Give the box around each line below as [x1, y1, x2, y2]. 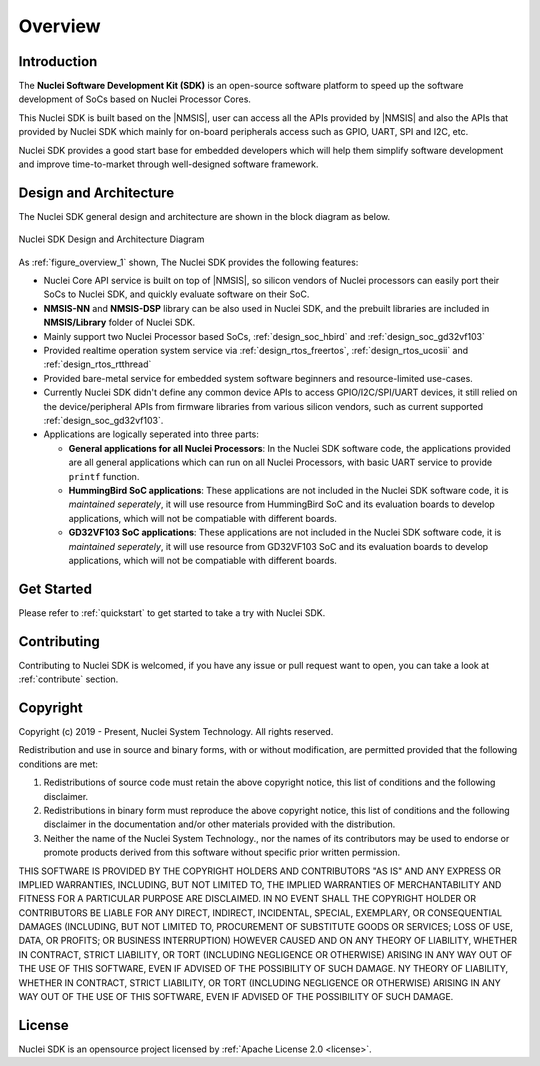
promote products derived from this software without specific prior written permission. [43, 846, 401, 859]
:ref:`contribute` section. [18, 673, 119, 685]
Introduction [18, 53, 98, 70]
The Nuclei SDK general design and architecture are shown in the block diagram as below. [18, 210, 390, 222]
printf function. [68, 470, 140, 482]
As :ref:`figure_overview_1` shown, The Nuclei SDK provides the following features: [18, 256, 359, 268]
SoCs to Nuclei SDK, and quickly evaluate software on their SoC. [43, 288, 310, 300]
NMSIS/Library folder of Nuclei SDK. [43, 316, 196, 329]
